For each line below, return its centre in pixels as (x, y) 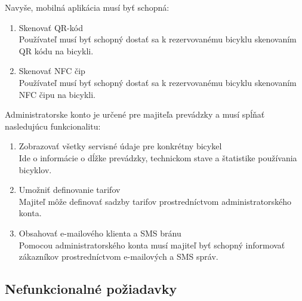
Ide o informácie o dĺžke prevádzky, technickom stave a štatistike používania (158, 157)
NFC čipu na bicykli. (57, 94)
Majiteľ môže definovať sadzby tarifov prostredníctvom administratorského (155, 201)
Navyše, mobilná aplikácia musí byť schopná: (87, 7)
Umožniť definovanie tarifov (70, 190)
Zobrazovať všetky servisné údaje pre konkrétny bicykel (120, 146)
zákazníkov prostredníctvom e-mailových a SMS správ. (118, 257)
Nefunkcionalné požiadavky (91, 289)
